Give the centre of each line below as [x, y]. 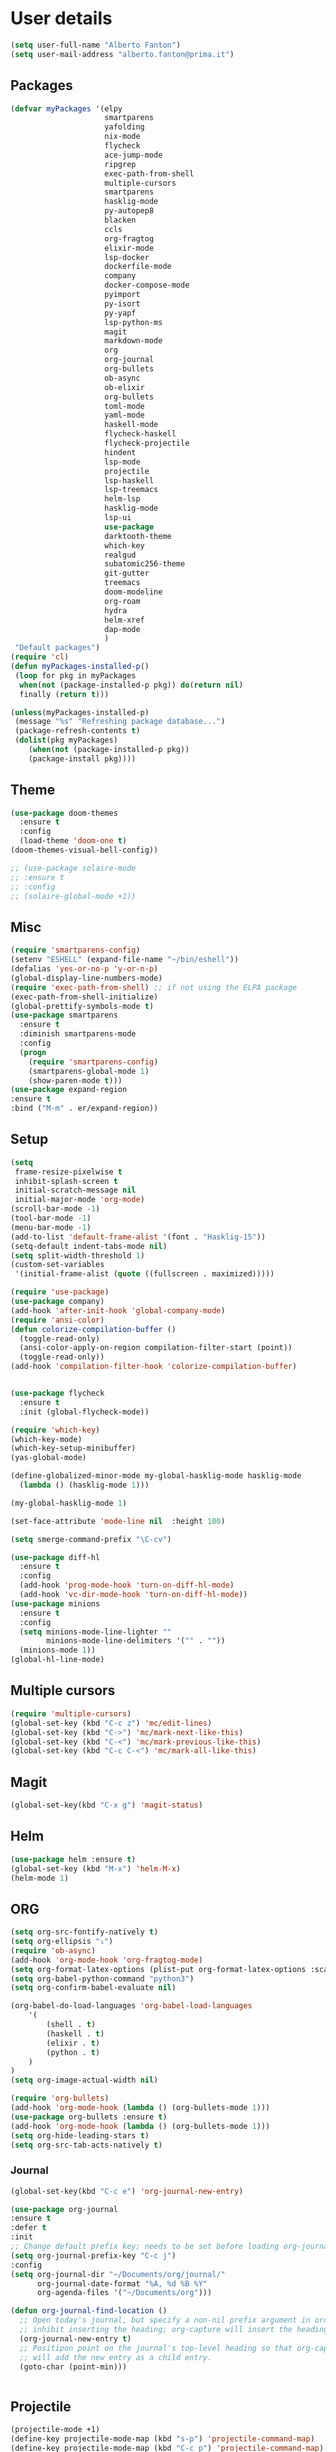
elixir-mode [129, 248]
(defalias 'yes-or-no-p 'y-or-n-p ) [84, 969]
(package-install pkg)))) [82, 758]
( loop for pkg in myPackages [75, 675]
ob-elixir [124, 387]
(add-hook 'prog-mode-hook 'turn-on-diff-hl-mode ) [127, 1585]
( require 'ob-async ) [53, 1950]
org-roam [122, 601]
